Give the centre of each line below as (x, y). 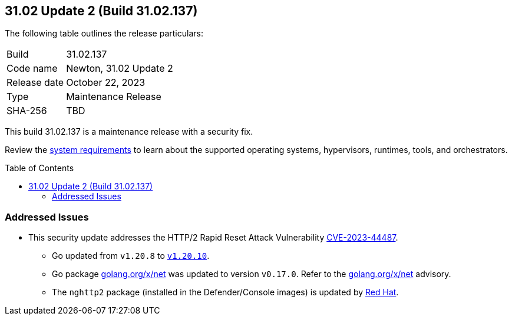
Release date (35, 83)
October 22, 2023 (106, 83)
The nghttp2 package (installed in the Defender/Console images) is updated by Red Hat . (225, 292)
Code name (32, 69)
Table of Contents (39, 168)
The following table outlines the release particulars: (104, 34)
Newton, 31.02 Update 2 (120, 69)
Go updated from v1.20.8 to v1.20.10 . (131, 256)
